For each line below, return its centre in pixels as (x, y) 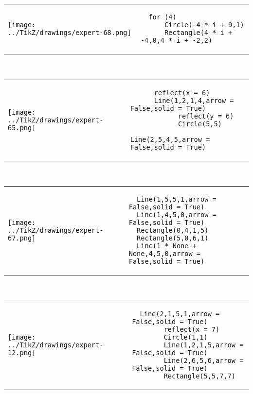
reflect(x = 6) (182, 93)
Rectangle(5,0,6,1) (173, 238)
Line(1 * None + (167, 246)
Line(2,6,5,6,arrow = (204, 360)
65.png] (22, 128)
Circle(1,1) (186, 337)
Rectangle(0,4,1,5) (173, 231)
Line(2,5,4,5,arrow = (170, 139)
